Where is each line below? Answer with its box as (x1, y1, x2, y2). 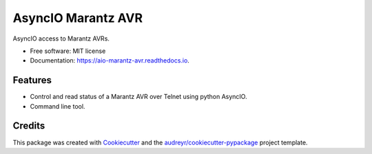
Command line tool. (30, 102, 85, 110)
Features (12, 74, 52, 86)
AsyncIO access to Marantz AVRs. (12, 34, 110, 43)
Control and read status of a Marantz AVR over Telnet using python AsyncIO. (30, 93, 247, 101)
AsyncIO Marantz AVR (12, 10, 143, 25)
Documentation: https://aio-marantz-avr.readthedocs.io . (30, 56, 189, 65)
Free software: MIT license (30, 47, 106, 55)
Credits (12, 120, 45, 132)
